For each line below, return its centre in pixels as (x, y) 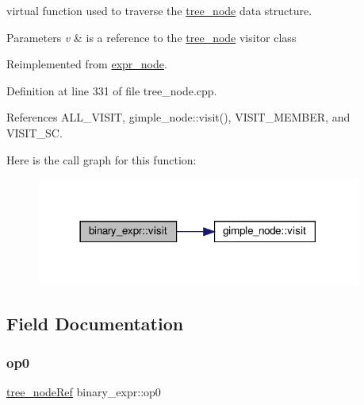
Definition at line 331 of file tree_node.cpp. (112, 90)
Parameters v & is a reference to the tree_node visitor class (151, 37)
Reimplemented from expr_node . (87, 64)
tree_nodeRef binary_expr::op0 (84, 392)
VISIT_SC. (34, 132)
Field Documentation (95, 323)
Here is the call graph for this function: (102, 159)
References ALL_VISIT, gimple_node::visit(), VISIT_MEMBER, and (178, 117)
